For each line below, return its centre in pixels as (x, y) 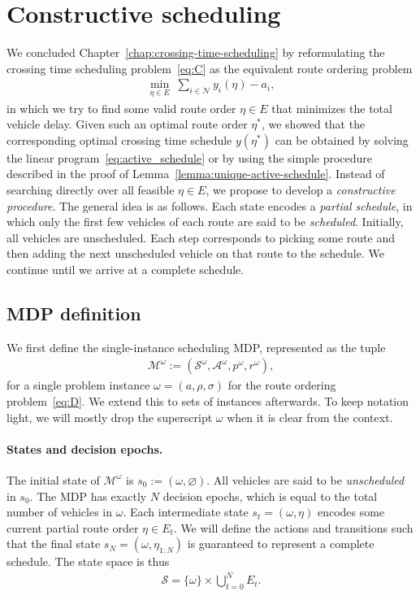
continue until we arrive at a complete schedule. (126, 269)
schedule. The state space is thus (88, 561)
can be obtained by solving (342, 139)
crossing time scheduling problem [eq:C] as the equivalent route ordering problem (210, 68)
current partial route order (73, 527)
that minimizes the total (332, 108)
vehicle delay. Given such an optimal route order (127, 124)
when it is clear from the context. (310, 417)
